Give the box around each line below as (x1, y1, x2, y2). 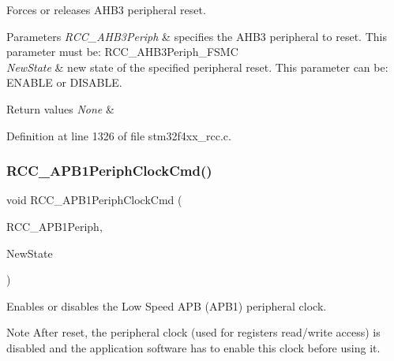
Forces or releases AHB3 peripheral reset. (6, 2, 206, 17)
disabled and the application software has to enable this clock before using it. (6, 339, 381, 355)
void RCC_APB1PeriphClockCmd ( (6, 192, 182, 208)
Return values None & (6, 100, 114, 117)
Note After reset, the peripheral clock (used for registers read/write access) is (6, 324, 381, 341)
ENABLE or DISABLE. (6, 74, 122, 91)
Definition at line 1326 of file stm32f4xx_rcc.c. (6, 127, 231, 143)
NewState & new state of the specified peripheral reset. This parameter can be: (6, 58, 388, 75)
